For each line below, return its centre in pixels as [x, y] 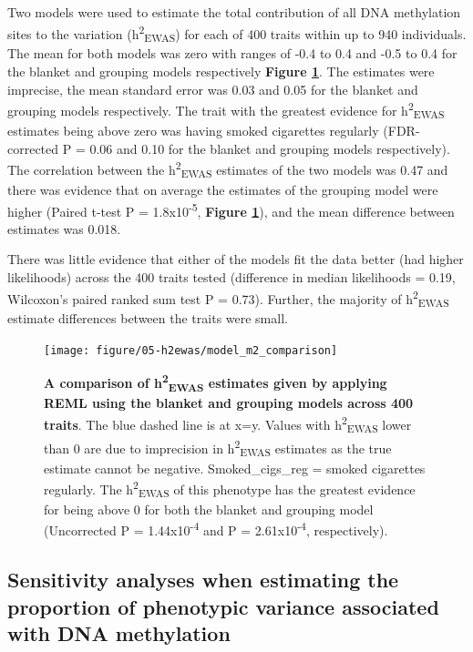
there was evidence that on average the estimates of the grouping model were [223, 189]
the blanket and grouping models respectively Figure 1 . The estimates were [221, 71]
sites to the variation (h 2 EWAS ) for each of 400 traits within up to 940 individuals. [237, 33]
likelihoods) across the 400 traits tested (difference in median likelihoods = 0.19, [231, 276]
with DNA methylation [119, 632]
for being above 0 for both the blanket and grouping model [209, 509]
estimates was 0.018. [64, 228]
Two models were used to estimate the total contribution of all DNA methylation [234, 12]
